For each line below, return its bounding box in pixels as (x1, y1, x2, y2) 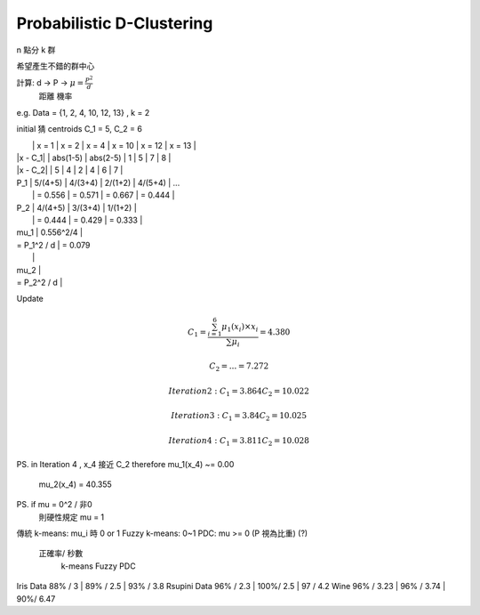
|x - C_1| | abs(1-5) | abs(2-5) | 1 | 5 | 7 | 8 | (16, 152, 172, 164)
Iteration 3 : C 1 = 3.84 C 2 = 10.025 (171, 410, 307, 423)
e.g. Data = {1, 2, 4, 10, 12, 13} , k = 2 (16, 107, 150, 117)
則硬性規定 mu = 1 (38, 512, 105, 522)
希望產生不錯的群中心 (16, 61, 95, 71)
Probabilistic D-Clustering (16, 13, 213, 33)
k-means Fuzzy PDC (60, 561, 137, 571)
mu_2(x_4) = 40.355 (38, 479, 113, 490)
